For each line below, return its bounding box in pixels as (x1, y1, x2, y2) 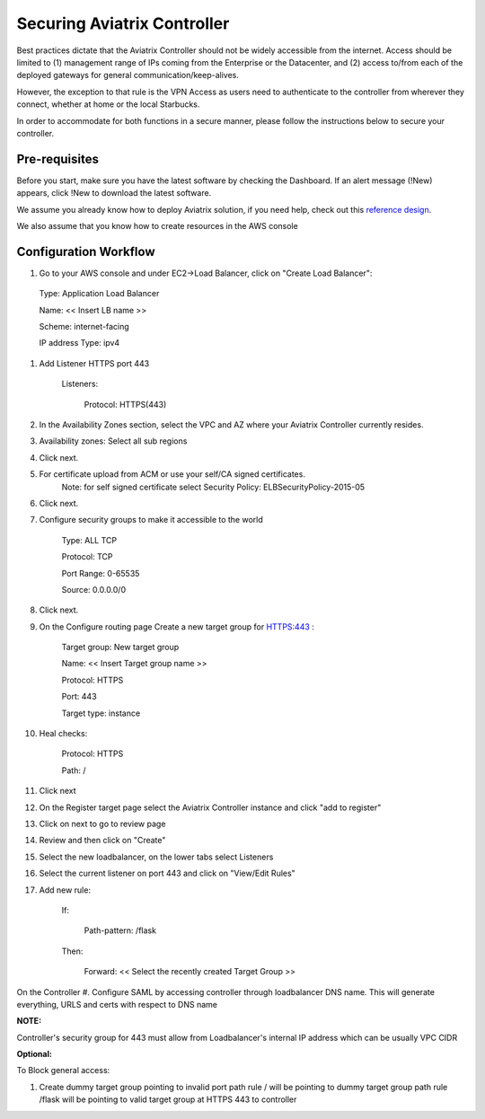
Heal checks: (39, 728, 88, 739)
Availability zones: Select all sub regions (39, 436, 188, 446)
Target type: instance (61, 708, 141, 718)
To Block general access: (16, 1065, 110, 1076)
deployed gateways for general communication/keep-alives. (16, 70, 240, 81)
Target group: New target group (61, 642, 180, 653)
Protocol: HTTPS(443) (84, 399, 167, 410)
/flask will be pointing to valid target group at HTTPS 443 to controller (39, 1094, 297, 1105)
